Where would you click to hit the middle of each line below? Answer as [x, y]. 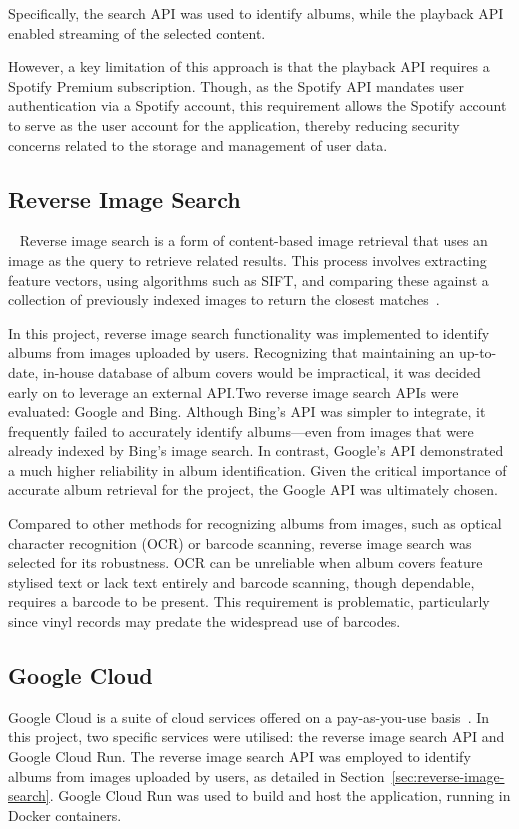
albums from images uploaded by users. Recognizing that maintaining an [231, 352]
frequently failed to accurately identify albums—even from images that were [241, 430]
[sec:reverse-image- [448, 775]
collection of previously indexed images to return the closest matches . [224, 299]
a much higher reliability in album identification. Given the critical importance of [257, 469]
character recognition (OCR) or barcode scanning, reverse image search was [240, 542]
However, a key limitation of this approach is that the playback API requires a [249, 66]
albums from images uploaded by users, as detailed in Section [196, 775]
